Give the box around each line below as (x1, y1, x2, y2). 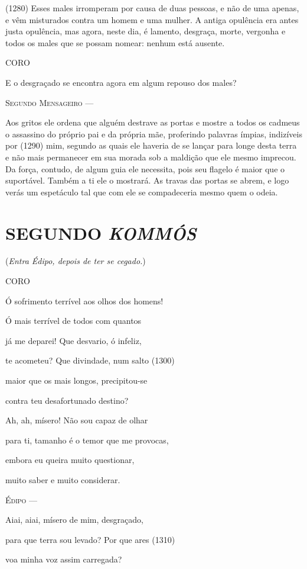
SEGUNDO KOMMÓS (5, 220, 197, 245)
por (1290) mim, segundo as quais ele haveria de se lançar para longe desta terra (5, 139, 297, 152)
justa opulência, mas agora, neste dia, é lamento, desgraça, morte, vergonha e (5, 25, 286, 37)
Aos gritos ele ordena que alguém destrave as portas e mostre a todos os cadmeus (5, 116, 300, 128)
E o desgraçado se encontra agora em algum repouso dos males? (5, 76, 237, 88)
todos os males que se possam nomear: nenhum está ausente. (5, 36, 225, 49)
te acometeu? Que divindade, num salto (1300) (5, 354, 175, 367)
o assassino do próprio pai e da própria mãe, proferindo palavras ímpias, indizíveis (5, 127, 302, 140)
